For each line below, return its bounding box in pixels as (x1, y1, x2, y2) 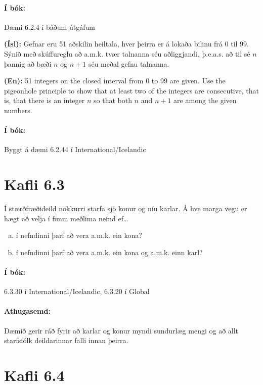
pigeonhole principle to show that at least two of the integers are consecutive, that (4, 85, 259, 95)
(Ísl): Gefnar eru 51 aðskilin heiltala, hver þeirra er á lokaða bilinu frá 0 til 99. (4, 38, 249, 49)
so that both (94, 95, 132, 106)
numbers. (4, 105, 32, 115)
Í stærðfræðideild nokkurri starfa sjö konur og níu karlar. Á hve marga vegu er (4, 203, 247, 214)
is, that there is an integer (4, 95, 85, 106)
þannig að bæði (4, 58, 52, 69)
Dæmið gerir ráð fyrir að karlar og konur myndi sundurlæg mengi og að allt (4, 325, 239, 335)
